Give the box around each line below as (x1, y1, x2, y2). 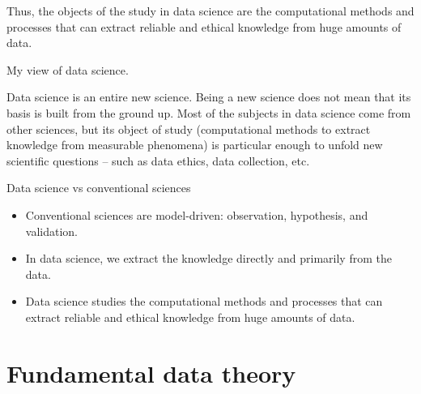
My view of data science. (6, 61, 129, 78)
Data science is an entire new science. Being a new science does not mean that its (6, 88, 411, 105)
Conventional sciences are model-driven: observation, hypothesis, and (25, 206, 368, 223)
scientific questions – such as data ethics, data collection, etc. (6, 152, 310, 169)
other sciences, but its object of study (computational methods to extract (6, 120, 371, 137)
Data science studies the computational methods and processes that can (25, 293, 383, 310)
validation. (25, 222, 78, 239)
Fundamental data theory (6, 356, 296, 389)
